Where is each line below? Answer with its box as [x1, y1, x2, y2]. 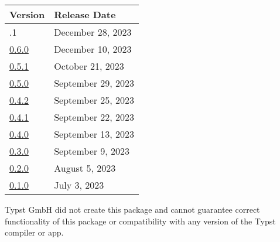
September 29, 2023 [54, 76, 135, 90]
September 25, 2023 [54, 93, 135, 107]
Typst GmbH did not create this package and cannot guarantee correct [5, 203, 260, 215]
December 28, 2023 [54, 25, 132, 39]
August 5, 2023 [54, 161, 116, 175]
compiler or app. [5, 226, 64, 238]
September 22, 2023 [54, 110, 135, 124]
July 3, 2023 [54, 178, 104, 192]
